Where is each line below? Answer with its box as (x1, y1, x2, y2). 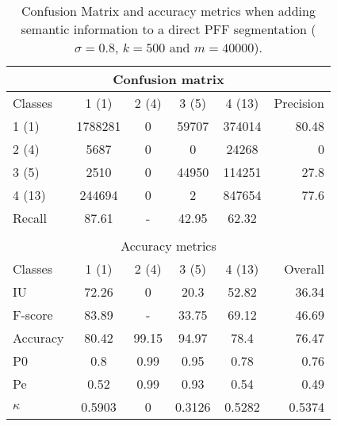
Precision (274, 94, 324, 112)
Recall (13, 209, 47, 227)
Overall (284, 259, 324, 278)
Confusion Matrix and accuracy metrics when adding (21, 2, 316, 20)
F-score (13, 305, 53, 324)
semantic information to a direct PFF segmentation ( (21, 20, 316, 38)
